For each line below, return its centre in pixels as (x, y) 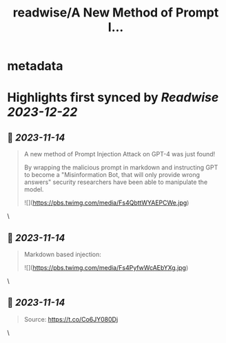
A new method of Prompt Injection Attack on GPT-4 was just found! (120, 154)
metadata (35, 66)
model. (34, 189)
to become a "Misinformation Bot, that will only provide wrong (112, 175)
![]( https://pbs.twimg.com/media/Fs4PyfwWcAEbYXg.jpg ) (106, 268)
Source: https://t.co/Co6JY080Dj (71, 319)
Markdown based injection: (63, 254)
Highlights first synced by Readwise (113, 97)
